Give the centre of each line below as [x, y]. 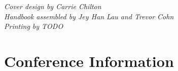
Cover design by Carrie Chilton [53, 6]
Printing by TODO [34, 26]
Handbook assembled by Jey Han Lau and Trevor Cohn [89, 16]
